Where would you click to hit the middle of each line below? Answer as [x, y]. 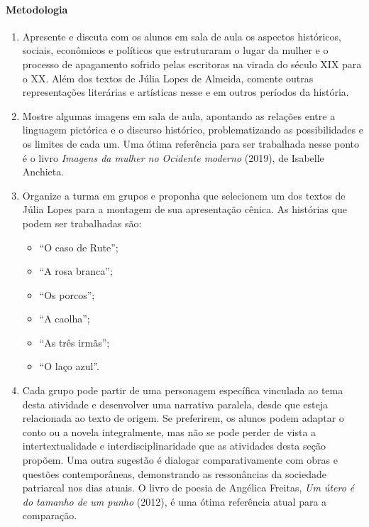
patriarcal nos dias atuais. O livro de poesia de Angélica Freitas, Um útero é [188, 488]
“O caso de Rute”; [79, 247]
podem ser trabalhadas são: [82, 223]
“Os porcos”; [67, 294]
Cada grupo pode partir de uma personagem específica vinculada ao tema [183, 390]
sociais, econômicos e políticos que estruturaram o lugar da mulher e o [175, 50]
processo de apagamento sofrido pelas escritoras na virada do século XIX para [192, 64]
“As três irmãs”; [75, 342]
